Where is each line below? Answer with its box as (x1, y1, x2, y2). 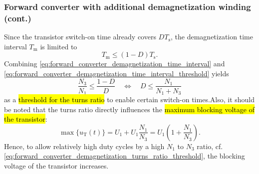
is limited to (40, 41, 77, 51)
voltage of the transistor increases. (4, 161, 109, 171)
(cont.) (4, 11, 31, 24)
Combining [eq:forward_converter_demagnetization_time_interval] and (4, 58, 225, 69)
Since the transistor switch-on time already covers (4, 31, 156, 42)
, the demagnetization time (171, 31, 253, 42)
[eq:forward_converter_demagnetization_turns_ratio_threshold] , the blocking (4, 151, 245, 161)
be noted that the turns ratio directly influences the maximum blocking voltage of (4, 104, 255, 114)
